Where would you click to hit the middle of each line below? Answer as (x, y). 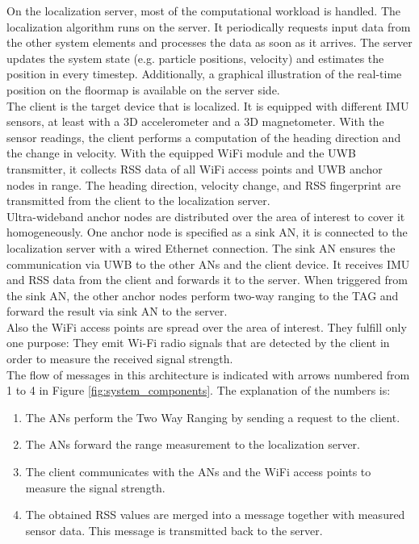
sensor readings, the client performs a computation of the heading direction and (204, 137)
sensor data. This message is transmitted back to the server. (174, 530)
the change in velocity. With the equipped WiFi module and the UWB (181, 153)
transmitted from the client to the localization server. (138, 201)
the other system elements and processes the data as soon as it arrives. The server (209, 42)
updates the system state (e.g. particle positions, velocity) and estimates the (195, 58)
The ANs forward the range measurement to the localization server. (193, 444)
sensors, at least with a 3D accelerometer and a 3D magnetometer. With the (195, 121)
